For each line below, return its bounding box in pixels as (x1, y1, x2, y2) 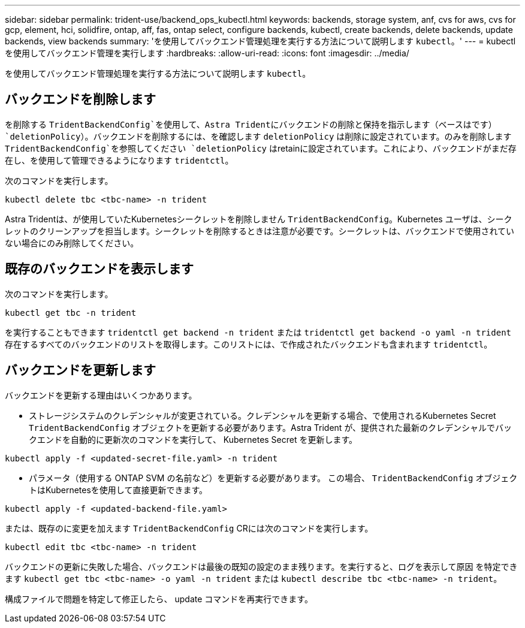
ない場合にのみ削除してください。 (5, 237, 139, 248)
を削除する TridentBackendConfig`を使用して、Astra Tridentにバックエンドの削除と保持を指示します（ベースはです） (5, 119, 497, 129)
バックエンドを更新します (5, 363, 156, 378)
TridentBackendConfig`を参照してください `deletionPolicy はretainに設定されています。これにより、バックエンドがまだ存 (5, 143, 517, 153)
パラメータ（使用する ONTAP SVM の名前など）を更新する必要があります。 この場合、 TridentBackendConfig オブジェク (29, 472, 518, 483)
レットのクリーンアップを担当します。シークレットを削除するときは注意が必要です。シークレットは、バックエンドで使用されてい (5, 225, 515, 236)
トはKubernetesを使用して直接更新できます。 (29, 484, 208, 495)
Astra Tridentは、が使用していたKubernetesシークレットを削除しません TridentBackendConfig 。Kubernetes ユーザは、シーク (5, 213, 512, 224)
